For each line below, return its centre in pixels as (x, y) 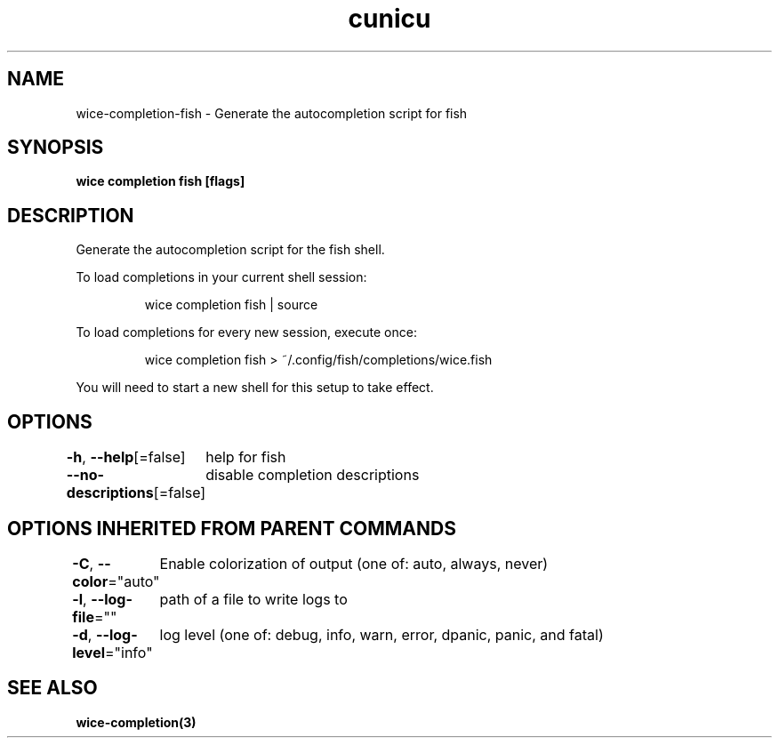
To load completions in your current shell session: (221, 277)
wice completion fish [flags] (161, 181)
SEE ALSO (52, 688)
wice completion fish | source (231, 305)
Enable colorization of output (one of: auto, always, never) (354, 563)
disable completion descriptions (313, 475)
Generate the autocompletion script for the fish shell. (230, 250)
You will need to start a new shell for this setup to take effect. (255, 388)
